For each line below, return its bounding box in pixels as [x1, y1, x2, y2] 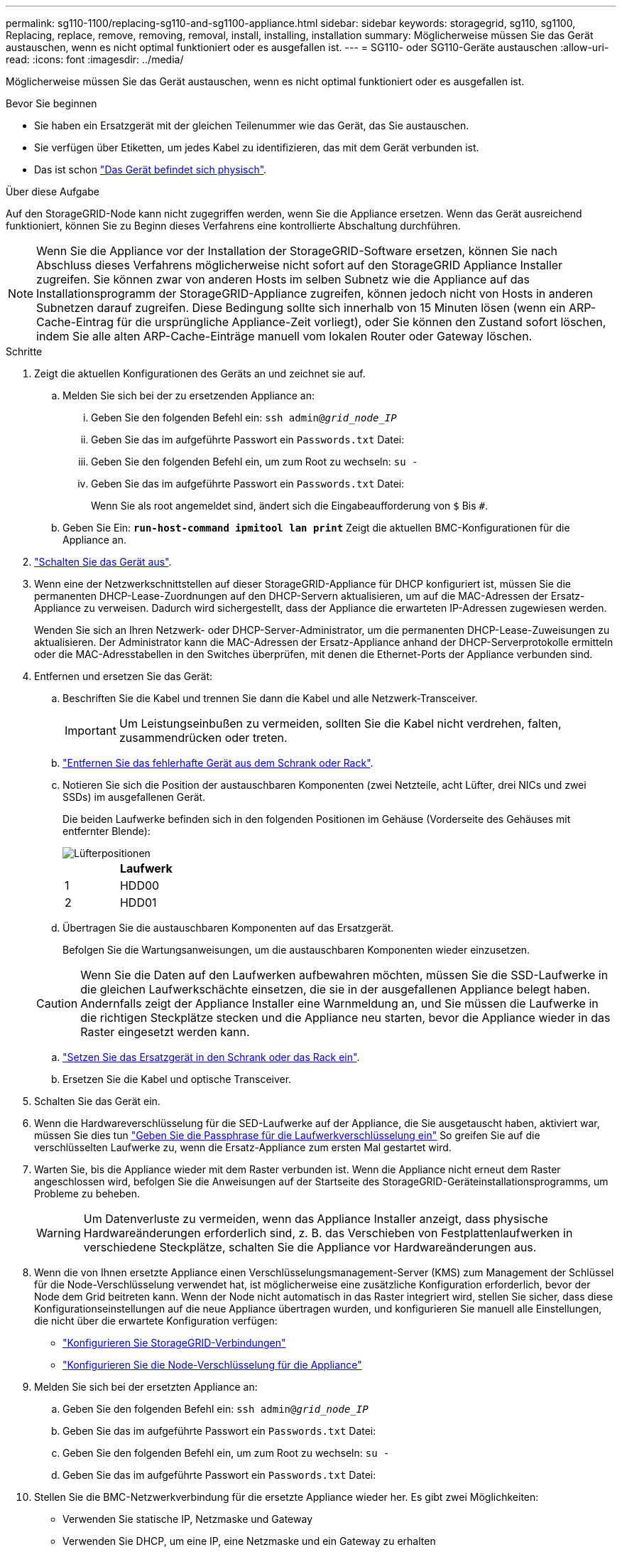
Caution [36, 996, 78, 1011]
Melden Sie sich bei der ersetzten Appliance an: [34, 1381, 258, 1393]
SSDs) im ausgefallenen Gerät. [62, 791, 206, 803]
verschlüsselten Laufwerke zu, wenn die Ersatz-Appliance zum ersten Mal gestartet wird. [34, 1141, 452, 1153]
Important [65, 723, 116, 738]
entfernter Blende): [62, 825, 151, 837]
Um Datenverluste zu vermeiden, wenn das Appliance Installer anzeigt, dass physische [83, 1212, 548, 1226]
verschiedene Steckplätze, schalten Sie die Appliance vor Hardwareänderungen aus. [83, 1240, 537, 1254]
